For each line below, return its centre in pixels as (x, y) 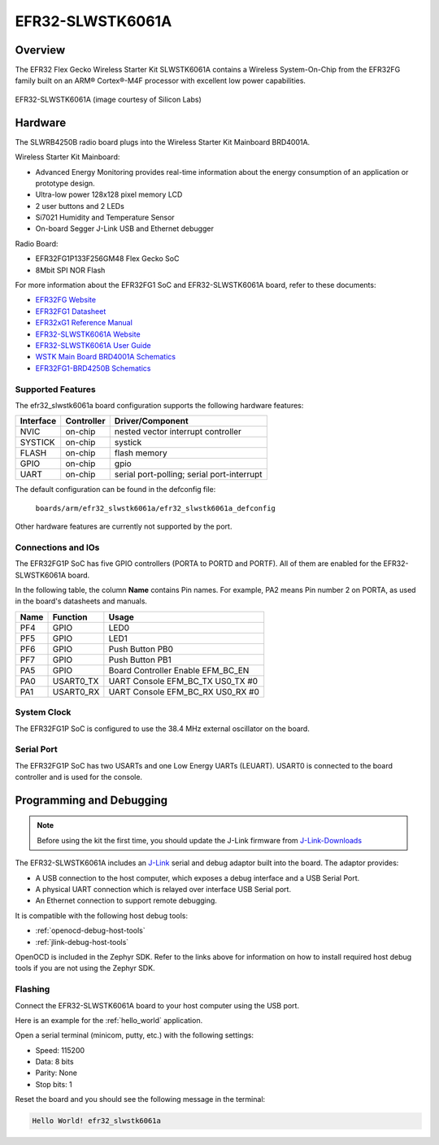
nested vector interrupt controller (178, 432)
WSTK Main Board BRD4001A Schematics (106, 357)
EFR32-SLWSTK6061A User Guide (93, 345)
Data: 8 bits (54, 1062)
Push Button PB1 (140, 660)
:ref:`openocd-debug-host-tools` (90, 930)
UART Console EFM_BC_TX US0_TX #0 (183, 681)
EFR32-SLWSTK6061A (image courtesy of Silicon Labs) (109, 99)
